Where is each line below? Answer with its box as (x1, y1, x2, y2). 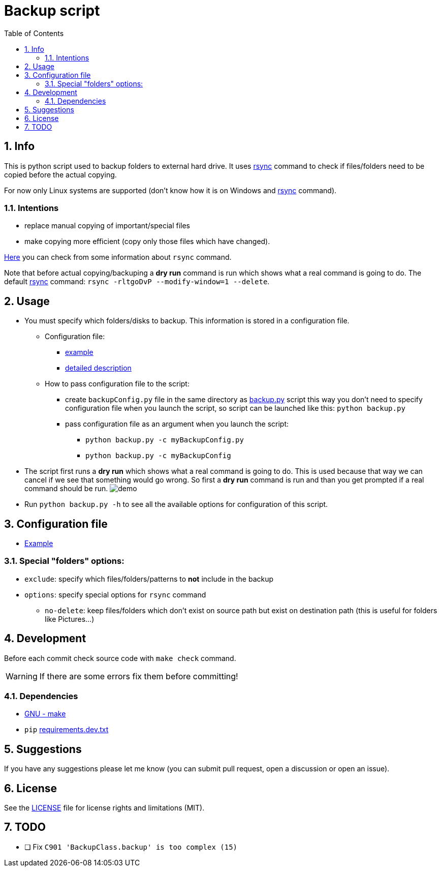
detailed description (65, 364, 132, 373)
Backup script (4, 2, 100, 19)
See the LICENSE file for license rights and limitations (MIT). (4, 803, 205, 813)
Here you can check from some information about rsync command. (4, 253, 232, 262)
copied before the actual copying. (4, 170, 117, 179)
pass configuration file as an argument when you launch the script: (65, 419, 289, 429)
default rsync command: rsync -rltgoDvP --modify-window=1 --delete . (4, 277, 270, 286)
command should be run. (24, 484, 108, 493)
